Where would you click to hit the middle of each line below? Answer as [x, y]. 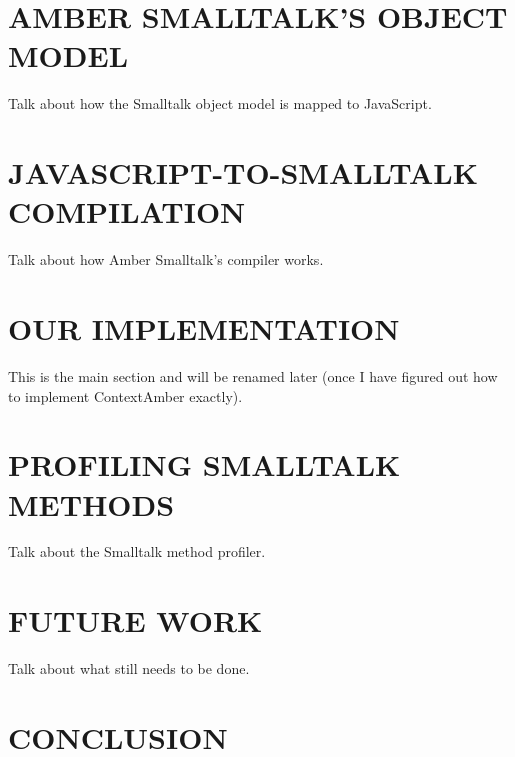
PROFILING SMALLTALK [204, 464]
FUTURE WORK [135, 620]
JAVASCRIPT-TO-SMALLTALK [243, 172]
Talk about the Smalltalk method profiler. [137, 551]
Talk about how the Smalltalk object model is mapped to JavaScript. [220, 103]
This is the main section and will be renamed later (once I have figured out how [253, 375]
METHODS [91, 503]
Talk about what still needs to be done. [129, 668]
